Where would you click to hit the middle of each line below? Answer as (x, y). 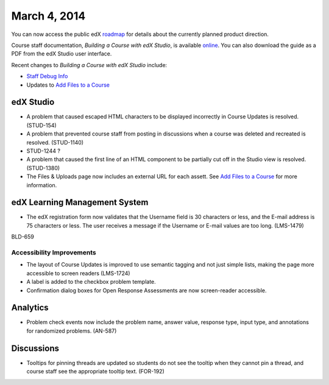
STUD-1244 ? (44, 151)
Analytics (30, 308)
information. (42, 185)
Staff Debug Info (47, 76)
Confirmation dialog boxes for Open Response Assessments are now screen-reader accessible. (147, 290)
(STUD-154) (42, 125)
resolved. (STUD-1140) (55, 142)
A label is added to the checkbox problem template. (91, 282)
